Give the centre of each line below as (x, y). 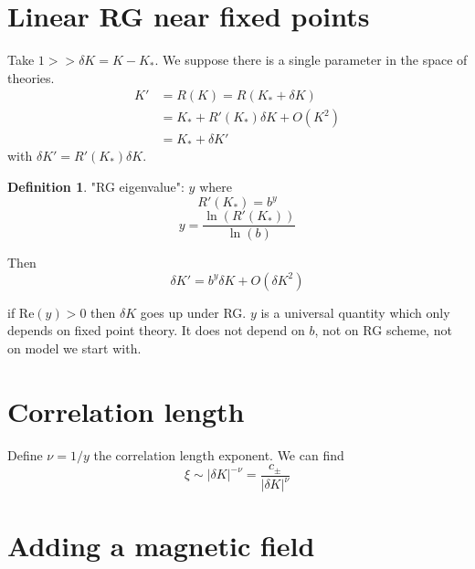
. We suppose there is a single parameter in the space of (311, 60)
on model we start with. (74, 348)
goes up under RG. (193, 312)
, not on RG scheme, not (383, 330)
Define (25, 454)
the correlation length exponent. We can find (219, 454)
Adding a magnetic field (161, 546)
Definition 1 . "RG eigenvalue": (96, 186)
